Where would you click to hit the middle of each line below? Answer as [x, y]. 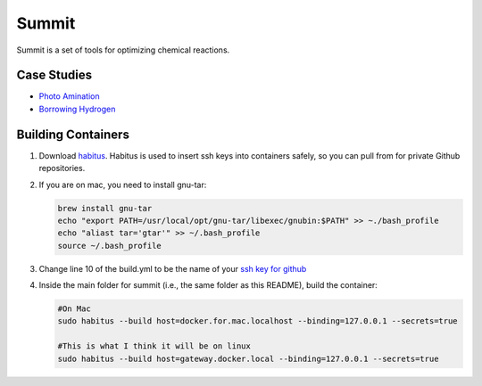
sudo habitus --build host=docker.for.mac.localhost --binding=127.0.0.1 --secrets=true [258, 321]
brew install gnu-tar [105, 208]
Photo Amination [69, 96]
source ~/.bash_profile [110, 246]
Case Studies [54, 75]
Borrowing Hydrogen [77, 109]
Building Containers [73, 134]
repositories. [62, 168]
